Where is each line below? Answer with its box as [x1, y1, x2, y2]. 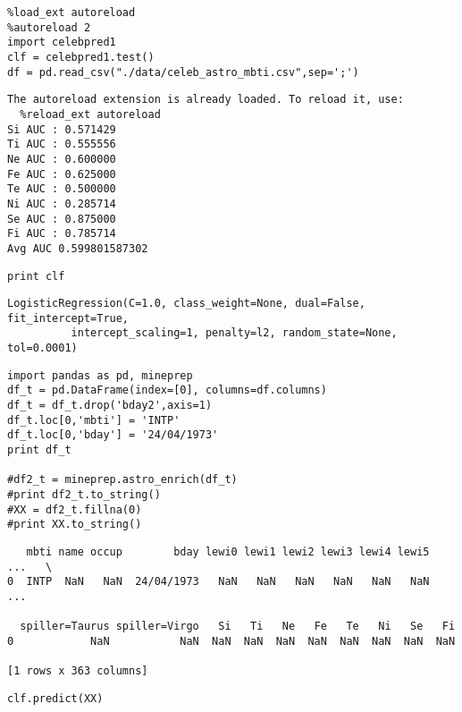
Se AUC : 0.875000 [7, 212, 116, 225]
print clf [7, 269, 65, 283]
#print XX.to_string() [7, 518, 142, 531]
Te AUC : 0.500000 [7, 182, 116, 196]
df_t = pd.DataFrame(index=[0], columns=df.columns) [7, 384, 327, 397]
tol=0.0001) [7, 342, 78, 355]
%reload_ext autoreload [20, 107, 161, 121]
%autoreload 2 [7, 21, 91, 34]
